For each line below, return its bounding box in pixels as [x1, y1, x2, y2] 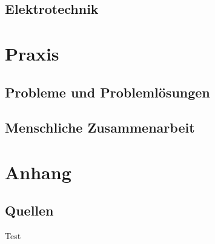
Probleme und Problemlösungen [5, 82, 210, 101]
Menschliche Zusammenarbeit [5, 118, 195, 137]
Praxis [5, 41, 59, 65]
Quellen [5, 201, 54, 220]
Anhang [5, 159, 71, 184]
